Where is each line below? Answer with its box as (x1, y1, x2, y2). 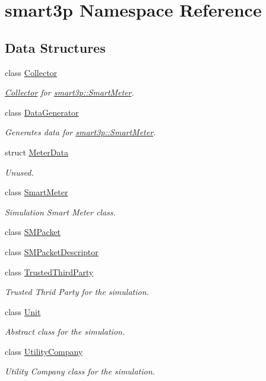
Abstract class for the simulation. (5, 325, 125, 338)
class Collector (5, 66, 58, 78)
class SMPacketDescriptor (5, 245, 99, 258)
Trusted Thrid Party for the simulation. (5, 285, 149, 298)
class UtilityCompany (5, 345, 83, 357)
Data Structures (5, 38, 106, 56)
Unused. (5, 166, 34, 178)
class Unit (5, 305, 41, 317)
